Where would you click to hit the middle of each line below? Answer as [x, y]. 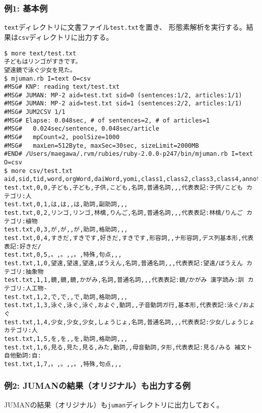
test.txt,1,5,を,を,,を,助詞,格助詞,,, [66, 339]
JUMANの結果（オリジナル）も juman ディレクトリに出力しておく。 [114, 404]
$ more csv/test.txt [39, 171]
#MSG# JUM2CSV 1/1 [35, 112]
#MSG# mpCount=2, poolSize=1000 [62, 137]
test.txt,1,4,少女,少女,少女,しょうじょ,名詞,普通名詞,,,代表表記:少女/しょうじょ [129, 322]
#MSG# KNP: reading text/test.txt [62, 87]
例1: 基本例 [26, 8]
